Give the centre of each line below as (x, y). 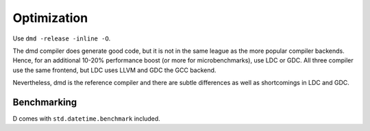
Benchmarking (45, 102)
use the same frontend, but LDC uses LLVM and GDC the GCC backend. (114, 70)
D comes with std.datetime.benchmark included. (86, 119)
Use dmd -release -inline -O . (62, 38)
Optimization (50, 18)
